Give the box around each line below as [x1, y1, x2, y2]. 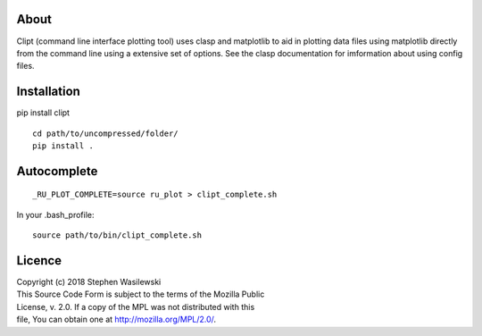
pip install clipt [16, 107, 71, 118]
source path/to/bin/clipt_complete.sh [32, 231, 203, 240]
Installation [16, 84, 80, 99]
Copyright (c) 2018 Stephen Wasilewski [16, 277, 162, 288]
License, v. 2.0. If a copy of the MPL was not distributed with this [16, 301, 255, 312]
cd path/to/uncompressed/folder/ [32, 128, 179, 139]
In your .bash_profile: [16, 209, 95, 220]
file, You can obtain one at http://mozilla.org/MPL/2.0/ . [16, 314, 217, 325]
